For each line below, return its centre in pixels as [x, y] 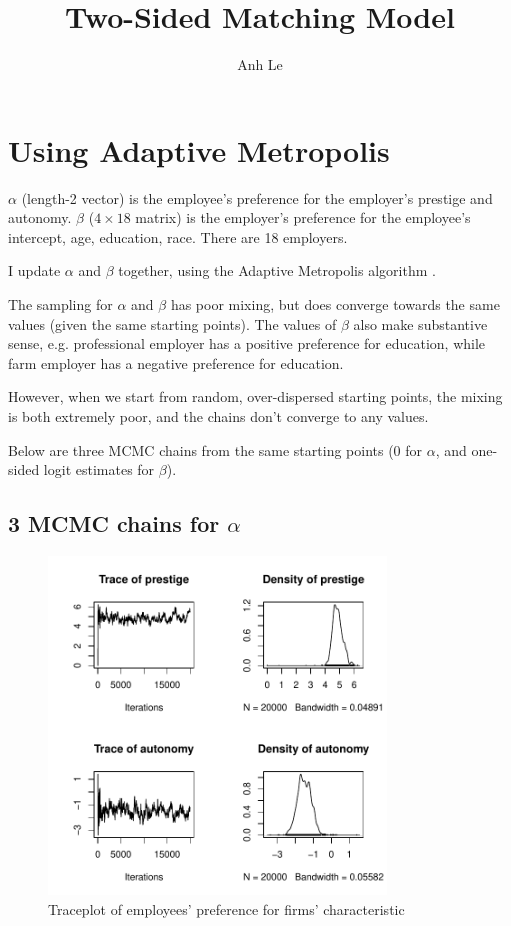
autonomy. [40, 217]
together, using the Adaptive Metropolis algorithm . [277, 270]
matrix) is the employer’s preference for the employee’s [303, 217]
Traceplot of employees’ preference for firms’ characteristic [226, 908]
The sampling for [60, 304]
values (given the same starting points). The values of [172, 323]
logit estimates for [99, 469]
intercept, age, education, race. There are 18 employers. [178, 236]
